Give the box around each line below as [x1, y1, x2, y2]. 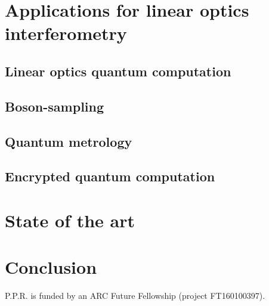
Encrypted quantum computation [5, 167, 215, 186]
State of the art [5, 208, 135, 232]
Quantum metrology [5, 132, 132, 150]
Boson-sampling [5, 97, 104, 115]
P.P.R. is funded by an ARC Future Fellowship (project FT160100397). [5, 289, 265, 302]
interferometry [5, 21, 127, 45]
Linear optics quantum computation [5, 61, 231, 80]
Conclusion [5, 255, 97, 279]
